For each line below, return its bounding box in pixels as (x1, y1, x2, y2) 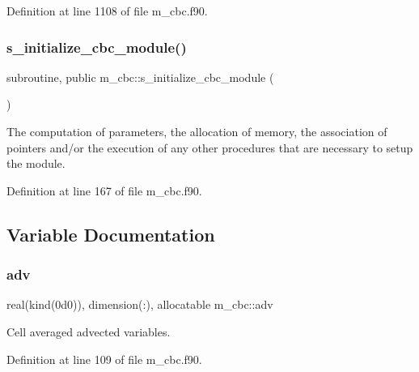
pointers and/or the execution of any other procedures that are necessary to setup (6, 139, 413, 156)
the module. (6, 155, 66, 172)
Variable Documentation (6, 221, 215, 246)
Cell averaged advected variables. (6, 323, 171, 340)
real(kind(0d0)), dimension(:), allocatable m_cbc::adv (6, 296, 273, 313)
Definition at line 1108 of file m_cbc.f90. (6, 2, 208, 19)
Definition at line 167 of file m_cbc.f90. (6, 182, 202, 199)
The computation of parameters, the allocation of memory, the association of (6, 123, 387, 139)
